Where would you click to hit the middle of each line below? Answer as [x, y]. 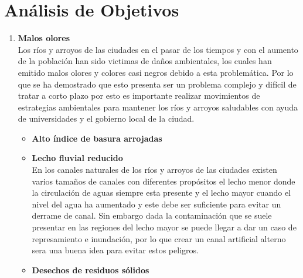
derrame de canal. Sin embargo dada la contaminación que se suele [152, 215]
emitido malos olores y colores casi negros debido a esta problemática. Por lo [156, 72]
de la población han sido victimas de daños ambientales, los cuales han [145, 61]
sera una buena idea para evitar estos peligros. [115, 250]
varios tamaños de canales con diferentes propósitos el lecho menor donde [164, 181]
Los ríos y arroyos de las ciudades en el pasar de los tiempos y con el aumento [158, 49]
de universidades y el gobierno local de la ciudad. [106, 118]
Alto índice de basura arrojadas [97, 138]
